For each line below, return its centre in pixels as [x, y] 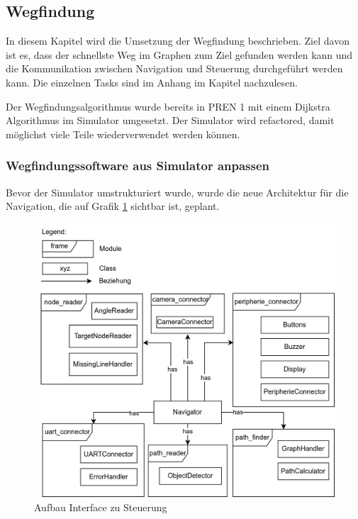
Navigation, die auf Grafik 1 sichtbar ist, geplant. [113, 206]
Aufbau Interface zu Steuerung [101, 507]
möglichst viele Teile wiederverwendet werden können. [123, 134]
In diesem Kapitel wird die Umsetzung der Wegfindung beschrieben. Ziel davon [178, 41]
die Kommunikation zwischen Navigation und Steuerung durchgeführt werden [174, 68]
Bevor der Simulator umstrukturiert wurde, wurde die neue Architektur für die [177, 192]
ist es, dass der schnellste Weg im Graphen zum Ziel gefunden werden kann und [179, 54]
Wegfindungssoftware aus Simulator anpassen [138, 166]
